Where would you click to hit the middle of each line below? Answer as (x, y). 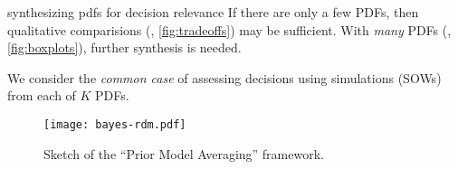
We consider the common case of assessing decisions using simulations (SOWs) (224, 77)
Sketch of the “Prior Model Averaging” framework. (184, 153)
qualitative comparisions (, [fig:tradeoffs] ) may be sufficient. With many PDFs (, (229, 29)
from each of (42, 95)
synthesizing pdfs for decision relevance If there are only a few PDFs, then (213, 12)
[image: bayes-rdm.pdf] (115, 124)
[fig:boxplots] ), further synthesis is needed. (124, 47)
